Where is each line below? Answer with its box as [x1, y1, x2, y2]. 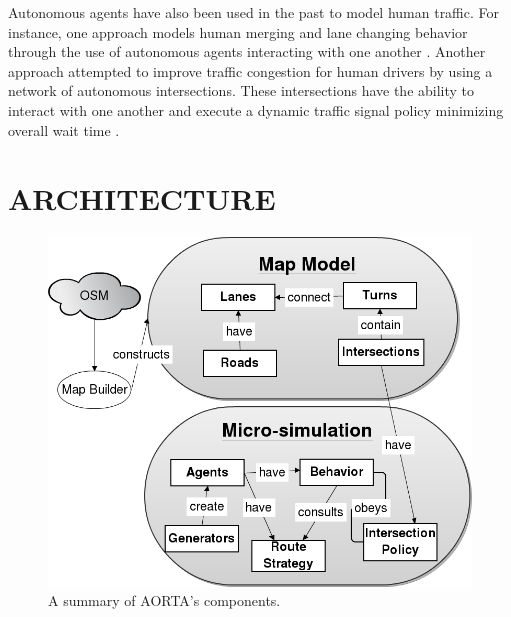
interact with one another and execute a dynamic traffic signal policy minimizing [8, 99, 504, 120]
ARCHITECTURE [8, 178, 276, 219]
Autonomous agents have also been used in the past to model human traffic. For [8, 2, 500, 22]
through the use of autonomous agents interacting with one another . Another [8, 41, 486, 62]
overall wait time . [8, 119, 120, 140]
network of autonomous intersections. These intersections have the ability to [8, 80, 475, 101]
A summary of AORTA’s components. [48, 590, 281, 611]
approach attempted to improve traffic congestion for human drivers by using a [8, 60, 493, 81]
